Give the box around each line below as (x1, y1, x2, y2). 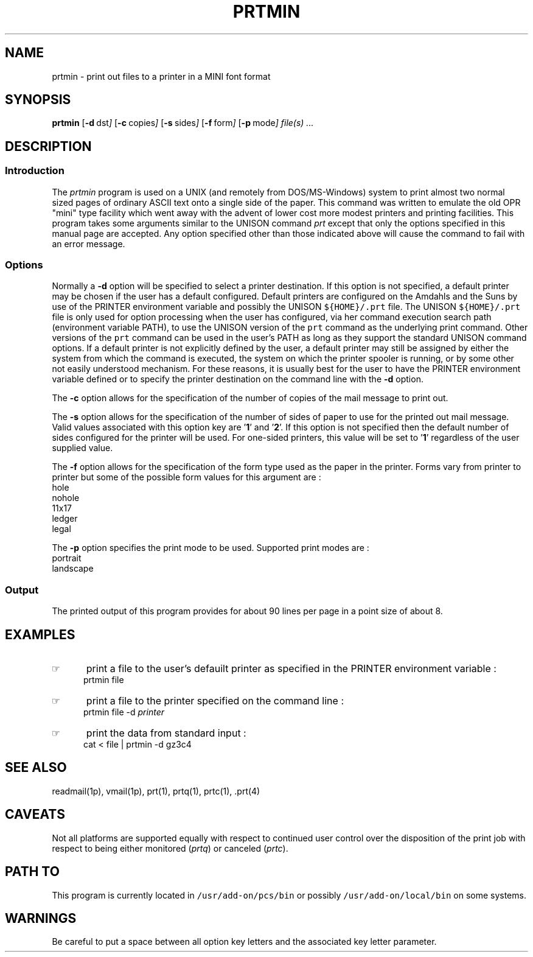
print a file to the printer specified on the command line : (86, 695, 344, 707)
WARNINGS (5, 910, 77, 926)
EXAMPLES (5, 626, 75, 642)
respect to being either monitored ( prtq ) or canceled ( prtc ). (52, 843, 288, 854)
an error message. (52, 238, 125, 249)
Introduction (5, 164, 64, 177)
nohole (52, 493, 80, 503)
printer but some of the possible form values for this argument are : (52, 472, 321, 483)
